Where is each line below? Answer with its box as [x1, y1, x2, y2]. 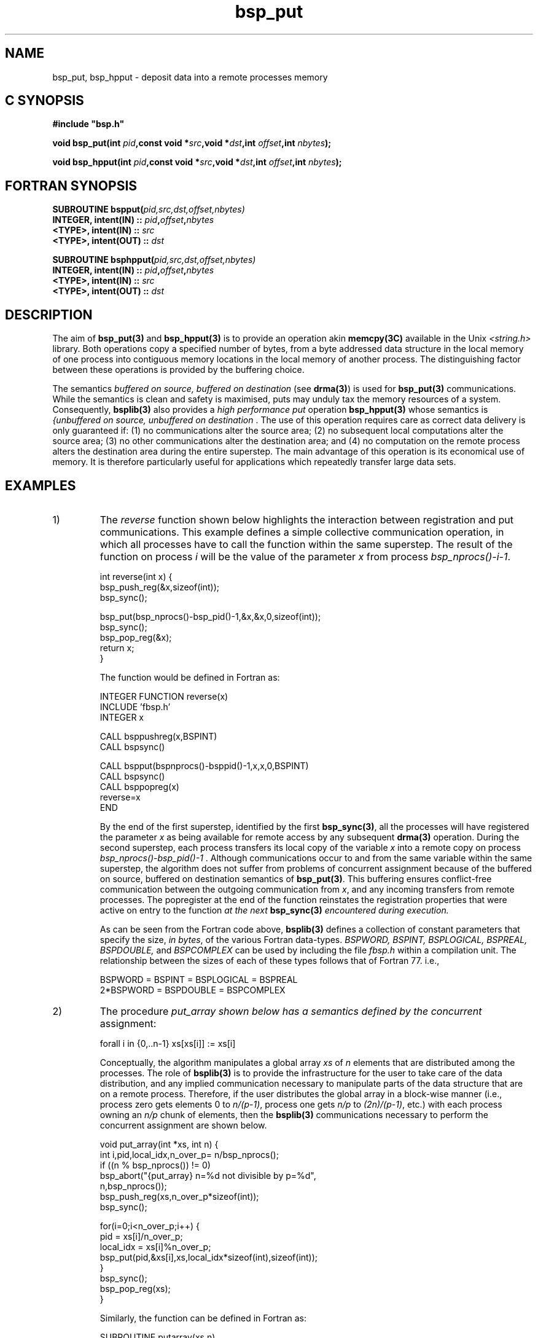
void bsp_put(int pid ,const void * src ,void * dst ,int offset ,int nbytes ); [52, 138, 332, 149]
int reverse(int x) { [99, 571, 173, 582]
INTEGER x [99, 711, 144, 722]
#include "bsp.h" [52, 119, 125, 130]
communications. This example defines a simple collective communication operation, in [99, 525, 504, 538]
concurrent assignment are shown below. [99, 1119, 267, 1130]
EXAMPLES [5, 477, 76, 493]
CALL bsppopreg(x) [99, 781, 179, 792]
